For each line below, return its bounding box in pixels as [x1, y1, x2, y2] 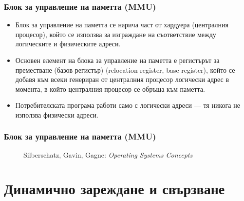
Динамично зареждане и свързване [4, 178, 225, 198]
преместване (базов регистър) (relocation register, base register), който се [15, 64, 235, 75]
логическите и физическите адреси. [15, 39, 121, 49]
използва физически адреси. [15, 109, 98, 120]
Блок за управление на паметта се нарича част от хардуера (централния [15, 20, 228, 30]
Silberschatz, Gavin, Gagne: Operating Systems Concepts [23, 149, 193, 160]
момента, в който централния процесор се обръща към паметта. [15, 83, 205, 94]
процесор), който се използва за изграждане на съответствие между [15, 29, 216, 39]
